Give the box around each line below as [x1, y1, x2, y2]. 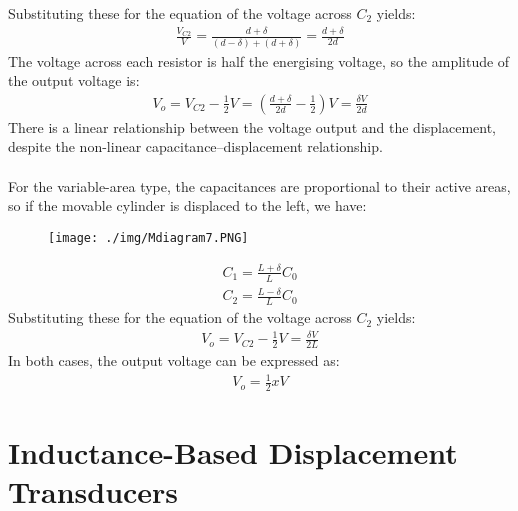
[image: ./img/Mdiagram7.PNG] [48, 230, 249, 245]
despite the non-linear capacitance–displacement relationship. [8, 136, 383, 157]
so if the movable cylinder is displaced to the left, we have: [8, 195, 367, 216]
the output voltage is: [8, 70, 140, 91]
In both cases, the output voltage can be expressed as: [8, 350, 340, 371]
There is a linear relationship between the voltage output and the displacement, [8, 116, 497, 137]
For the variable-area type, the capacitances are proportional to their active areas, [8, 175, 511, 196]
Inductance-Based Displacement [8, 432, 458, 473]
